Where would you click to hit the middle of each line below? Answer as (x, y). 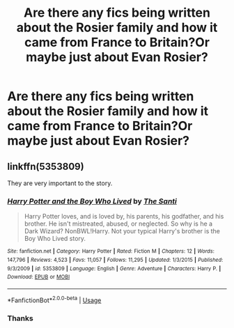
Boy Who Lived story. (55, 239)
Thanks (20, 318)
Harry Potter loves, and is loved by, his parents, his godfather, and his (124, 217)
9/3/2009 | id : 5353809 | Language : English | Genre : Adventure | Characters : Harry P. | (114, 268)
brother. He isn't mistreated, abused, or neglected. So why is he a (118, 224)
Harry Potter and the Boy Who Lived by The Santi (92, 201)
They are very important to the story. (60, 183)
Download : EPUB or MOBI (39, 277)
